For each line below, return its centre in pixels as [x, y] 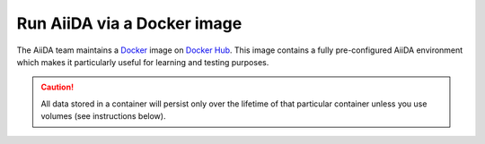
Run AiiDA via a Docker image [129, 23]
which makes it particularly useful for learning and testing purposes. [143, 62]
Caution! [57, 87]
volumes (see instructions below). [103, 116]
